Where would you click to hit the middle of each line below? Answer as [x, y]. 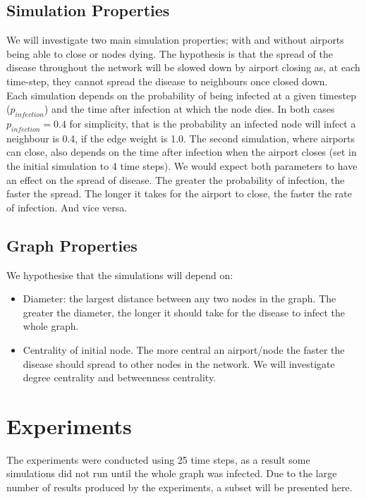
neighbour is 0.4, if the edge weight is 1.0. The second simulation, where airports [181, 138]
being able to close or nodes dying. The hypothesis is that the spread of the [170, 53]
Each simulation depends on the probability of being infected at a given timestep [181, 95]
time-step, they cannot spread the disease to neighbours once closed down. [167, 81]
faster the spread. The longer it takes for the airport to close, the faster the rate [179, 193]
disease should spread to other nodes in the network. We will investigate [179, 363]
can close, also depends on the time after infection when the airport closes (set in [182, 152]
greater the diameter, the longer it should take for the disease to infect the [184, 312]
